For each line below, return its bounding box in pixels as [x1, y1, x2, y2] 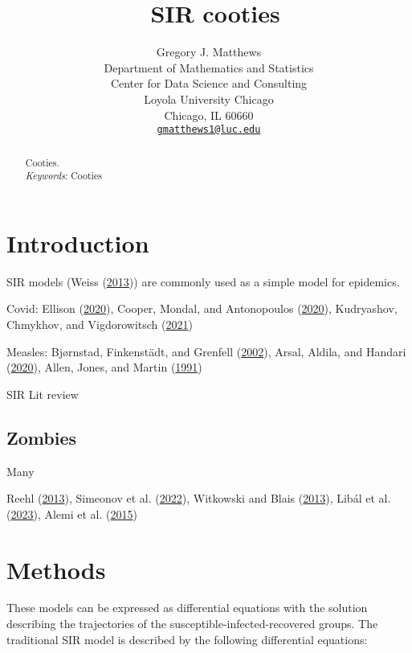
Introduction [6, 226, 149, 259]
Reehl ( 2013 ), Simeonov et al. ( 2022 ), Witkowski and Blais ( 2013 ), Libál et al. [6, 490, 391, 507]
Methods [6, 552, 106, 585]
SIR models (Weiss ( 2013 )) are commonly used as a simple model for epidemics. [6, 273, 400, 290]
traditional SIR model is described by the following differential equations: [6, 630, 368, 647]
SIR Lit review [6, 385, 79, 402]
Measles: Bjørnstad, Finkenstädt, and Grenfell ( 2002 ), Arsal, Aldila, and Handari [6, 343, 406, 359]
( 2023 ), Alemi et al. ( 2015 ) [6, 505, 137, 522]
